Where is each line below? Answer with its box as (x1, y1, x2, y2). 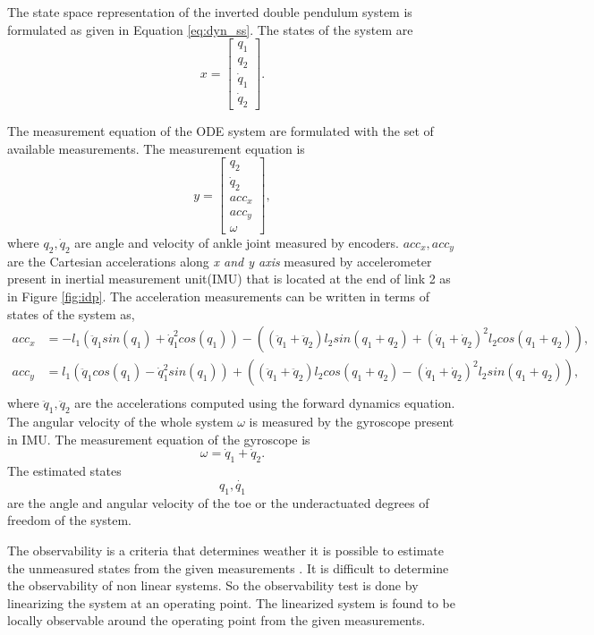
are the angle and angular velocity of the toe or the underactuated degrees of (7, 493, 429, 512)
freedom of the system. (7, 511, 132, 529)
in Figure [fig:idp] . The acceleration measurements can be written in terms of (7, 286, 429, 305)
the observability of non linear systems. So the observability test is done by (7, 576, 419, 595)
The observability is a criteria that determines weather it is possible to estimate (7, 541, 444, 560)
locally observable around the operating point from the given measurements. (7, 611, 426, 630)
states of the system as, (7, 304, 135, 323)
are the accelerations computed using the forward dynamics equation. (74, 394, 455, 412)
